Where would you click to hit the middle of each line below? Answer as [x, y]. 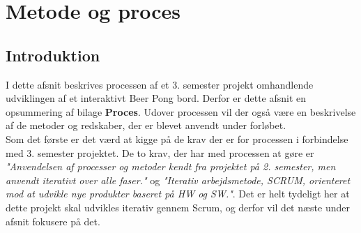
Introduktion [53, 55]
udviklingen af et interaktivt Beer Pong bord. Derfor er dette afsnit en [156, 98]
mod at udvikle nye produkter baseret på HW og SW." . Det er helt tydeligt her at [178, 194]
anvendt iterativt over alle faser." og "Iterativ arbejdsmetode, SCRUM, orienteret [178, 180]
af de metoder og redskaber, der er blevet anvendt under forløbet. [146, 125]
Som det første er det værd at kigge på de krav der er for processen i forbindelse [177, 138]
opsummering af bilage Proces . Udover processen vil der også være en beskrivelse [181, 111]
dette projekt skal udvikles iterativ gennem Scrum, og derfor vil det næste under [178, 207]
